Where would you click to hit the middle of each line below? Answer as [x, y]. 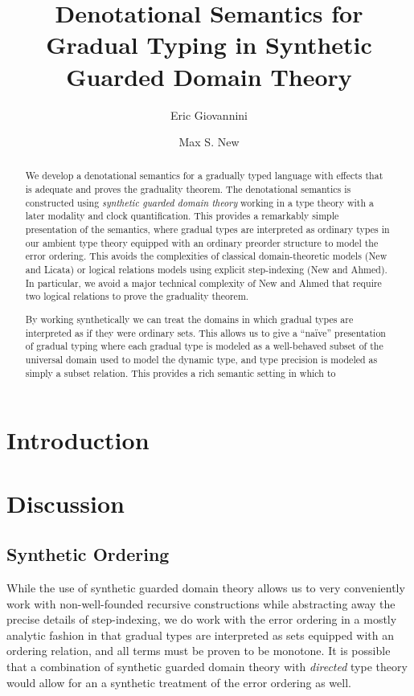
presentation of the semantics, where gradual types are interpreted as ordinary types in [207, 229]
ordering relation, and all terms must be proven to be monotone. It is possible [199, 651]
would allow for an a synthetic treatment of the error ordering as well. [179, 682]
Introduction [78, 440]
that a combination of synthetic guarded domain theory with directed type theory [207, 666]
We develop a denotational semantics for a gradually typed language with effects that [204, 176]
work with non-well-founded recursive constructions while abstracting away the [201, 603]
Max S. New [209, 142]
